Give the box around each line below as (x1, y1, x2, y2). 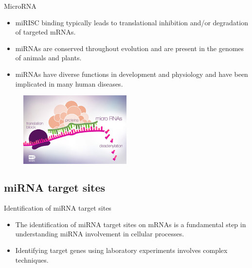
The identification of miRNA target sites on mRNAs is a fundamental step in (15, 219, 246, 229)
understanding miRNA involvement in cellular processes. (15, 229, 184, 239)
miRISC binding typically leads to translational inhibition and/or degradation (15, 17, 248, 27)
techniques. (15, 254, 49, 265)
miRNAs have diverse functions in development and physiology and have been (15, 69, 248, 79)
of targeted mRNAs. (15, 27, 76, 37)
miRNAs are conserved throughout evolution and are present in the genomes (15, 43, 244, 53)
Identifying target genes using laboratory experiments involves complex (15, 245, 228, 255)
